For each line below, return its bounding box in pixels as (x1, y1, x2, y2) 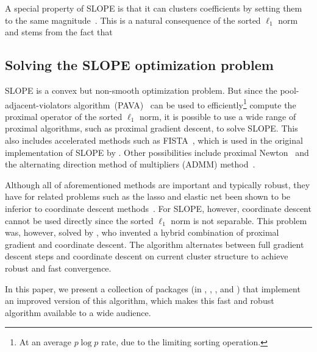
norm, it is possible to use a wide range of (139, 110, 296, 122)
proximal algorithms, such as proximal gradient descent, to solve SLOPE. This (5, 122, 298, 135)
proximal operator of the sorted (5, 110, 123, 122)
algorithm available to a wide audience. (5, 306, 151, 319)
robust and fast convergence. (5, 261, 112, 274)
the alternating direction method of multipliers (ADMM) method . (5, 158, 255, 171)
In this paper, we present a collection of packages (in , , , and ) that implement (5, 282, 301, 295)
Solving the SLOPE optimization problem (5, 55, 274, 74)
